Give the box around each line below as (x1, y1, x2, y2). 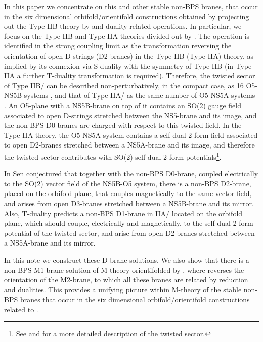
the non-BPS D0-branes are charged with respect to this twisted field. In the (4, 120, 242, 130)
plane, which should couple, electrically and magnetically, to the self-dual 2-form (4, 218, 253, 228)
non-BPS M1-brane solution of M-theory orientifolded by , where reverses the (4, 264, 244, 275)
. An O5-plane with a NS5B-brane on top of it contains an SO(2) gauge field (4, 100, 241, 110)
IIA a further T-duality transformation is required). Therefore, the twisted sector (4, 70, 255, 81)
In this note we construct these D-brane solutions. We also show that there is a (4, 254, 249, 265)
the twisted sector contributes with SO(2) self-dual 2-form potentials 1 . (4, 150, 222, 162)
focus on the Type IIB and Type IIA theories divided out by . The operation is (4, 30, 250, 41)
